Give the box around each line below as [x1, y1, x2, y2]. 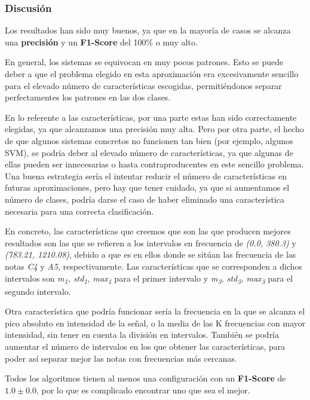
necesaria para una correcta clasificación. [5, 204, 154, 217]
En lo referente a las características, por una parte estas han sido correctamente [5, 111, 297, 123]
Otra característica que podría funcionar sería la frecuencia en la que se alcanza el [5, 305, 305, 317]
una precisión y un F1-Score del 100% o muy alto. [5, 35, 198, 48]
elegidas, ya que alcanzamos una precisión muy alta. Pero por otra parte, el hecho [5, 123, 304, 135]
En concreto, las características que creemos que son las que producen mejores [5, 225, 291, 237]
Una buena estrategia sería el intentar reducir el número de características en [5, 169, 287, 182]
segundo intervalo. [5, 285, 71, 297]
